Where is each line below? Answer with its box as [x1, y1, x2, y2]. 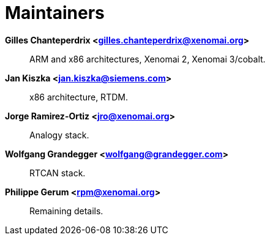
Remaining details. [29, 205, 103, 216]
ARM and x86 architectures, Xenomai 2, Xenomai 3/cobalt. [29, 53, 266, 64]
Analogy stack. [29, 129, 89, 140]
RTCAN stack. [29, 167, 86, 178]
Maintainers [5, 2, 105, 23]
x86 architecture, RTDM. [29, 91, 128, 102]
